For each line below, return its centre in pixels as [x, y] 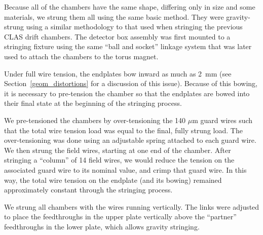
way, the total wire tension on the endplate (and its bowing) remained [113, 180]
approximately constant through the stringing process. [88, 190]
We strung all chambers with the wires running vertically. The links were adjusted [132, 206]
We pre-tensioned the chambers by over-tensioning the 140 [95, 120]
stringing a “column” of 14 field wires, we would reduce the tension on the [119, 160]
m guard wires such [222, 120]
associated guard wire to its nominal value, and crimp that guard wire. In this [125, 169]
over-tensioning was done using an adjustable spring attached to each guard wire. [130, 140]
